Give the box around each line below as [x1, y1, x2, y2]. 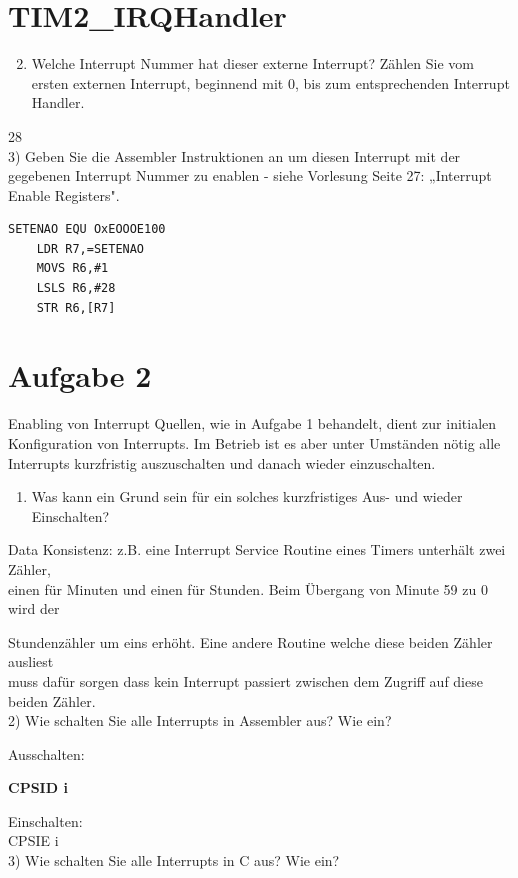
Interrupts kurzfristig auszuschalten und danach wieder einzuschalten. [8, 452, 436, 473]
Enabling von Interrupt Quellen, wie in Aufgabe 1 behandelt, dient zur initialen [8, 413, 497, 434]
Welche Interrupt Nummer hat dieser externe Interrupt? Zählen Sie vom [31, 53, 474, 74]
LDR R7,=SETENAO [36, 241, 145, 256]
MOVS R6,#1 [36, 261, 109, 276]
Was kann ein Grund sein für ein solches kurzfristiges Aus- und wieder [31, 486, 463, 507]
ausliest [8, 651, 54, 672]
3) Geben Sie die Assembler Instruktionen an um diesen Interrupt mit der [8, 145, 461, 166]
